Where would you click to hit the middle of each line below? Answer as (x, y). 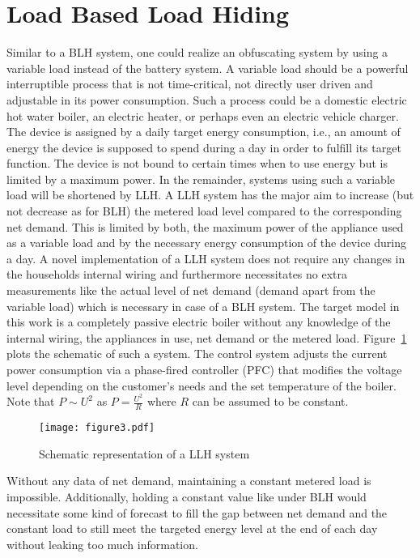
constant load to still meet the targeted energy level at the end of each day (192, 528)
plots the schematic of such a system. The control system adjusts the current (197, 354)
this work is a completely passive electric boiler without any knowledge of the (199, 322)
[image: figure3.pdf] (97, 428)
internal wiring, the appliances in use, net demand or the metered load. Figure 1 (207, 337)
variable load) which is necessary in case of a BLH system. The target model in (203, 306)
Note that (31, 401)
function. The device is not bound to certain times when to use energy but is (197, 163)
